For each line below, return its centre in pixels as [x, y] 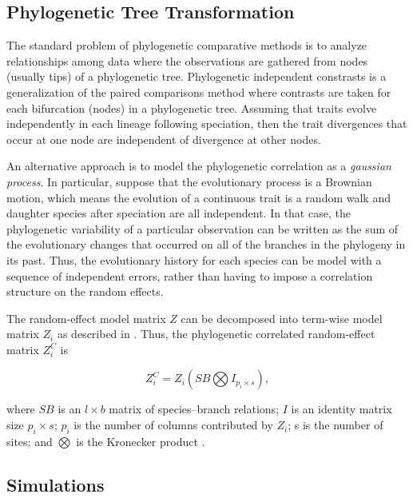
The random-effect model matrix [86, 318]
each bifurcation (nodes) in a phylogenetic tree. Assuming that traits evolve [192, 108]
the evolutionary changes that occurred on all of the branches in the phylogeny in [206, 244]
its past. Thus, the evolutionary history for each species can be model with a [194, 259]
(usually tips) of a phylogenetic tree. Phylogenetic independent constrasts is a [197, 76]
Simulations [56, 484]
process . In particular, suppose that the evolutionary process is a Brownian [189, 181]
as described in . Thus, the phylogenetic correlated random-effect [216, 334]
